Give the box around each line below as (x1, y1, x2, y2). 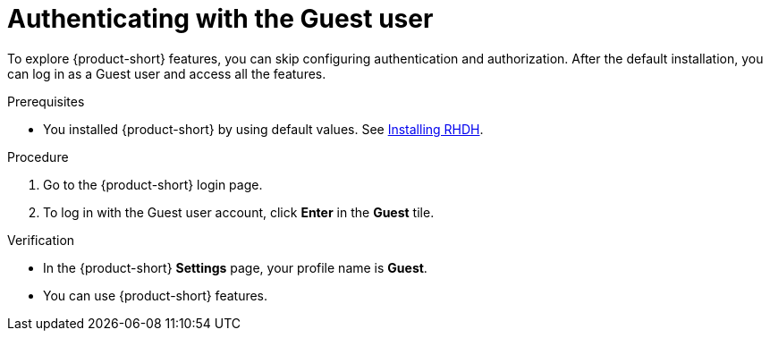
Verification (7, 232, 75, 248)
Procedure (7, 148, 69, 165)
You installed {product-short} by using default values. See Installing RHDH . (43, 121, 484, 137)
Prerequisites (7, 93, 85, 109)
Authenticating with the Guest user (7, 4, 434, 34)
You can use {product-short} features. (43, 287, 268, 303)
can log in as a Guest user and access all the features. (7, 65, 326, 81)
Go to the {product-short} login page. (43, 176, 263, 192)
